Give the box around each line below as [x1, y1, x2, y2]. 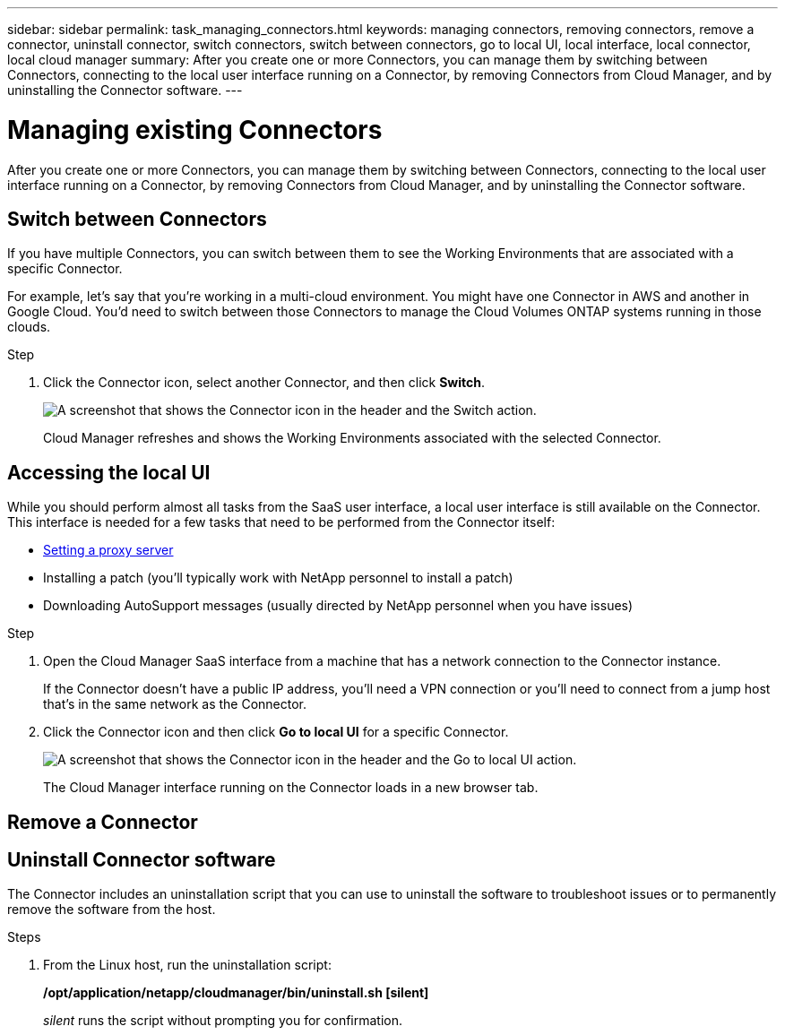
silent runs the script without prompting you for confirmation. [43, 1013, 403, 1029]
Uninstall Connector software [7, 849, 276, 872]
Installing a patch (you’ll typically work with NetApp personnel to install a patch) [43, 570, 513, 586]
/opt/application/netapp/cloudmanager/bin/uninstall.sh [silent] [43, 985, 429, 1001]
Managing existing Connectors [7, 114, 383, 145]
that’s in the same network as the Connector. [43, 696, 307, 712]
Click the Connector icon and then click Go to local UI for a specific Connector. [43, 724, 509, 740]
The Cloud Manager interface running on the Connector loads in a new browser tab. [43, 780, 539, 796]
